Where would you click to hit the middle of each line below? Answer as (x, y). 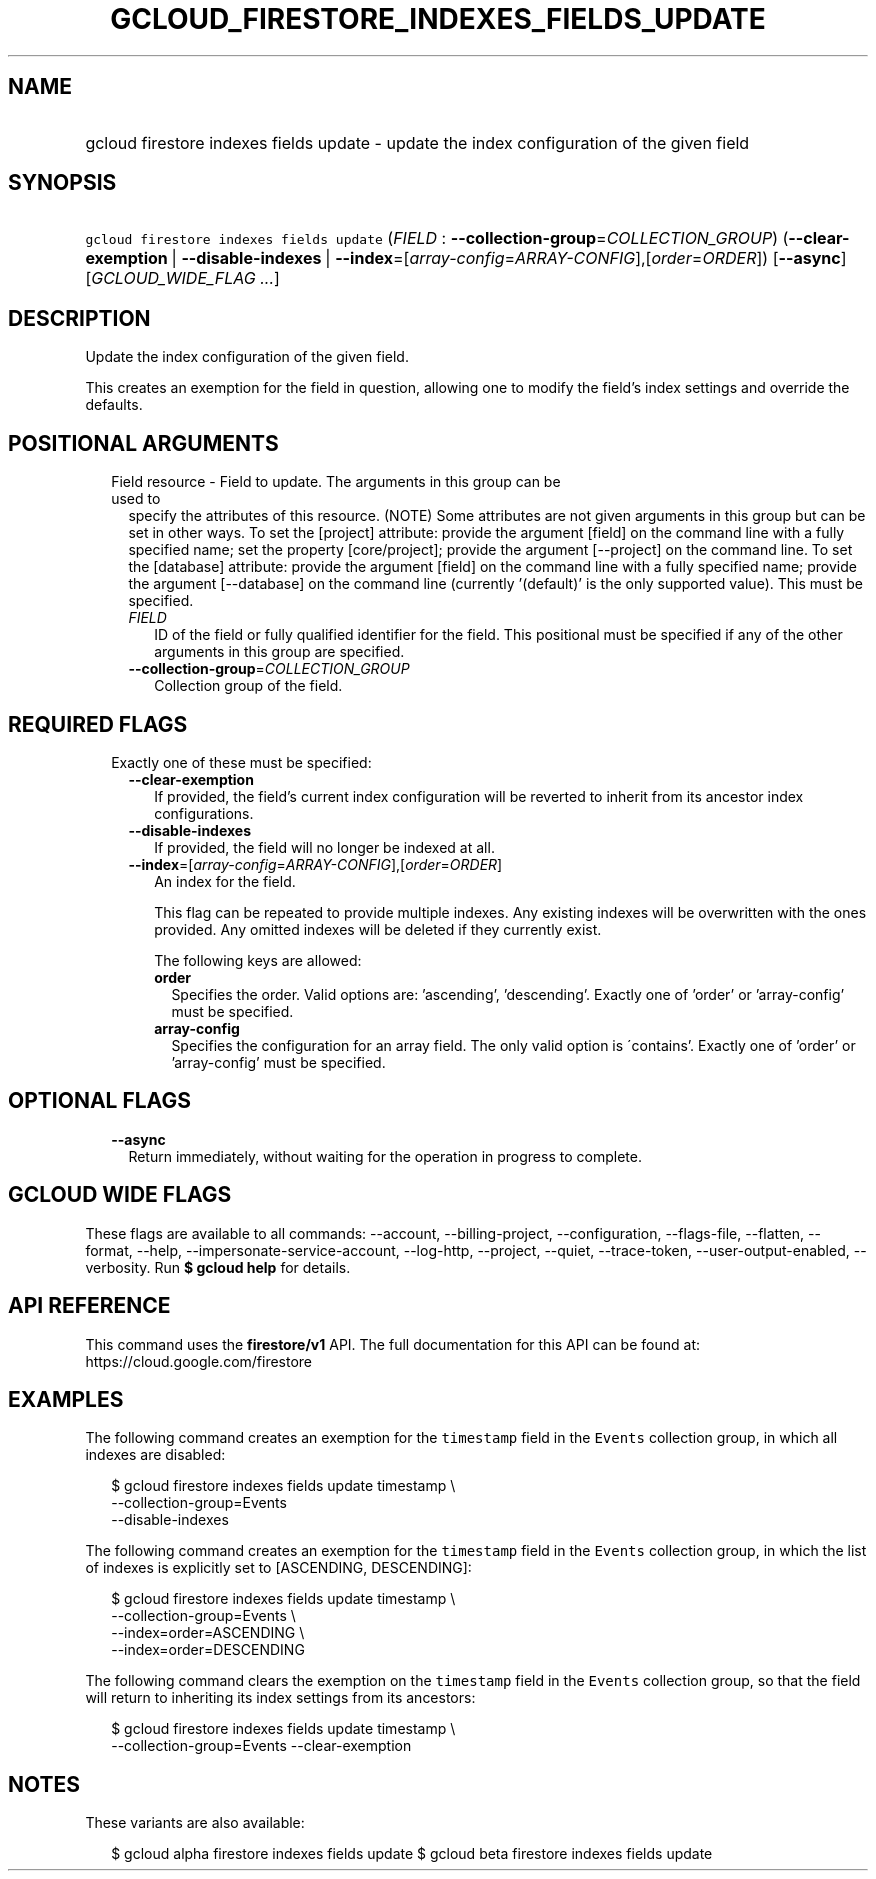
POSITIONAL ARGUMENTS (143, 443)
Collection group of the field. (248, 686)
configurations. (204, 813)
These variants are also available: (195, 1823)
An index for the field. (225, 881)
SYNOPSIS (62, 183)
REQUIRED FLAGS (98, 724)
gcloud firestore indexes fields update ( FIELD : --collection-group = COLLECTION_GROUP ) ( (437, 238)
